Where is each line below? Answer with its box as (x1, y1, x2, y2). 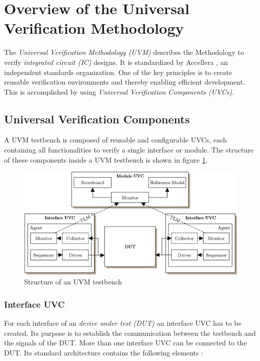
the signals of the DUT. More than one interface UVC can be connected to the (4, 337, 247, 348)
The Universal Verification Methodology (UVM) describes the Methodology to (4, 47, 244, 57)
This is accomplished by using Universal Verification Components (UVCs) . (4, 86, 234, 97)
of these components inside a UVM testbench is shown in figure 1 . (4, 154, 208, 165)
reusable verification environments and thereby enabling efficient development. (4, 77, 245, 87)
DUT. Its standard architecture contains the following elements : (4, 347, 203, 357)
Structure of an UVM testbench (24, 276, 122, 287)
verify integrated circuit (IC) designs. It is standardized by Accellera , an (4, 56, 228, 67)
